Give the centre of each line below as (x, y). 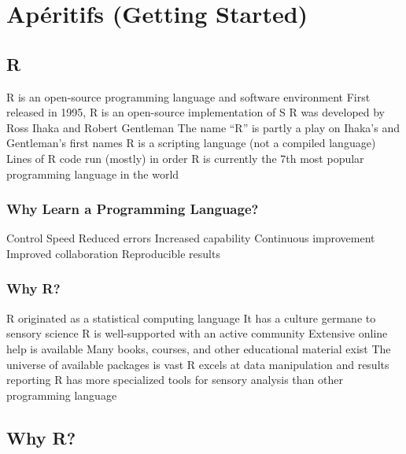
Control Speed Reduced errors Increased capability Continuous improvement (191, 238)
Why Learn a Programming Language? (133, 209)
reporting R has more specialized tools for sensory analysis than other (175, 380)
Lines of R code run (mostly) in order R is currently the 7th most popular (185, 158)
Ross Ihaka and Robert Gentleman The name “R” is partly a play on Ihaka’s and (203, 127)
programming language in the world (93, 173)
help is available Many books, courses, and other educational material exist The (199, 348)
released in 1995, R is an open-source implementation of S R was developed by (196, 112)
